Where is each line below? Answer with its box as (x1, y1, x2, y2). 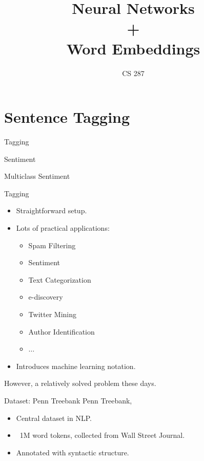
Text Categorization (28, 274, 91, 285)
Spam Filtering (28, 239, 76, 250)
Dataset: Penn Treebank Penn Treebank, (4, 395, 132, 405)
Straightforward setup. (16, 205, 87, 216)
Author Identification (28, 326, 95, 337)
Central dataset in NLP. (16, 412, 92, 423)
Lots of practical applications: (16, 223, 110, 233)
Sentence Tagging (4, 106, 130, 127)
